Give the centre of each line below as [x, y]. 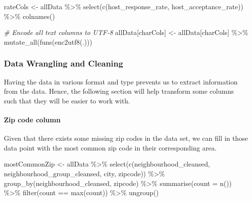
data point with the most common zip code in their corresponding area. [110, 147]
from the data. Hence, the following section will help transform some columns [119, 91]
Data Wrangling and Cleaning [63, 63]
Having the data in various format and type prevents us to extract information [121, 81]
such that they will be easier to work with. [67, 100]
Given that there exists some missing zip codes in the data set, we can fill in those [126, 138]
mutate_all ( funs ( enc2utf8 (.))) [48, 42]
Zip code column [32, 119]
